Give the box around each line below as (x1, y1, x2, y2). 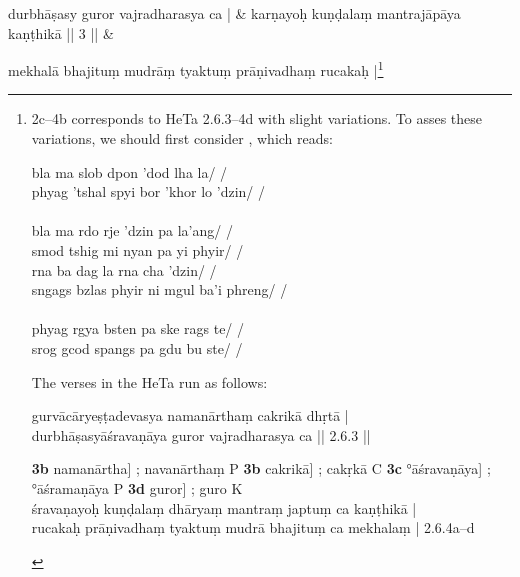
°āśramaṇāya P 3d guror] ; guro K (31, 477, 243, 498)
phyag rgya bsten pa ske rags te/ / (31, 318, 245, 339)
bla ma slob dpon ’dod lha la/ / (31, 161, 228, 182)
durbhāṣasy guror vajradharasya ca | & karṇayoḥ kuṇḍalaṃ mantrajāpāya (8, 3, 461, 23)
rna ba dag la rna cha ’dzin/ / (31, 259, 217, 280)
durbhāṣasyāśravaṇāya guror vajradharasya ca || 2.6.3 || (31, 424, 371, 445)
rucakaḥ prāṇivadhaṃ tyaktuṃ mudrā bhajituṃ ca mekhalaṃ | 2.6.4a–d (31, 517, 475, 538)
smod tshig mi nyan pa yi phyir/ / (31, 240, 244, 260)
